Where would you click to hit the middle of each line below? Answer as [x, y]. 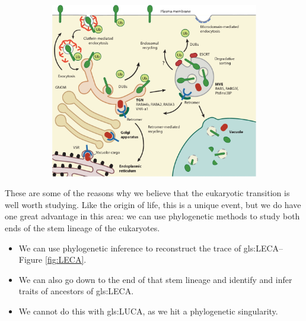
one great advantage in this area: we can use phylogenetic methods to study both [152, 216]
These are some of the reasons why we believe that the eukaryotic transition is [147, 193]
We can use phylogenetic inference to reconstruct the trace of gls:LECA [149, 248]
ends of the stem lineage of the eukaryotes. [82, 228]
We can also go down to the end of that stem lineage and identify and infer [155, 279]
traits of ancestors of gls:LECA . [76, 291]
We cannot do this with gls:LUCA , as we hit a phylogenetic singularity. [148, 311]
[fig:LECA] [64, 259]
